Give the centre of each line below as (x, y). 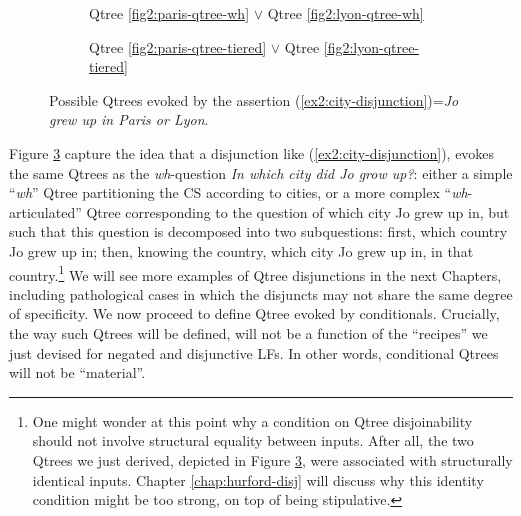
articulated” (45, 211)
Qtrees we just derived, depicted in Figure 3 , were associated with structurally (272, 459)
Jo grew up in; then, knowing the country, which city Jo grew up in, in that (241, 250)
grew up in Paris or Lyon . (129, 119)
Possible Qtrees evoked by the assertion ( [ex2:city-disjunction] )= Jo (254, 99)
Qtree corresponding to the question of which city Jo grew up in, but (298, 211)
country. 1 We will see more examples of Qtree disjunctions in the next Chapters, (255, 273)
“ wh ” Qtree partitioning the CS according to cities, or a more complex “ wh (238, 192)
